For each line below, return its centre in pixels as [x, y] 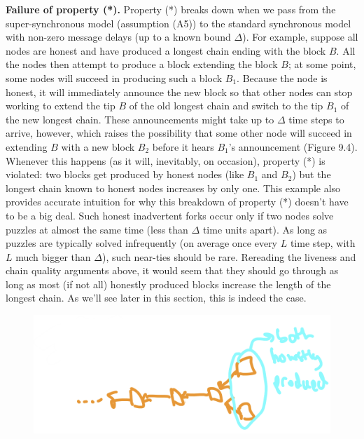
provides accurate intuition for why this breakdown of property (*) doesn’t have [177, 202]
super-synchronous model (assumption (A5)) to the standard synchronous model [178, 23]
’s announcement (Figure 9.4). [293, 146]
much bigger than [53, 256]
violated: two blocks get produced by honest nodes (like [125, 174]
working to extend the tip [61, 106]
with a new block [98, 146]
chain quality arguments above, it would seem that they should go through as [172, 270]
